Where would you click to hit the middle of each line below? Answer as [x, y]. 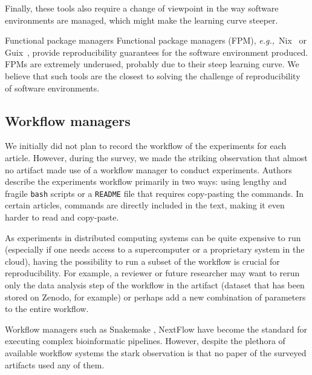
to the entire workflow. [47, 309]
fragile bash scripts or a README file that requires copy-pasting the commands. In [154, 193]
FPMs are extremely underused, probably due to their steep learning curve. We [152, 64]
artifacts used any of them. [55, 364]
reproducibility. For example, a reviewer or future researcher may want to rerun [152, 273]
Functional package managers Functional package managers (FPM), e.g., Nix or [156, 40]
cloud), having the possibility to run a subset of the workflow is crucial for [142, 261]
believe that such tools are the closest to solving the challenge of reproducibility [153, 75]
